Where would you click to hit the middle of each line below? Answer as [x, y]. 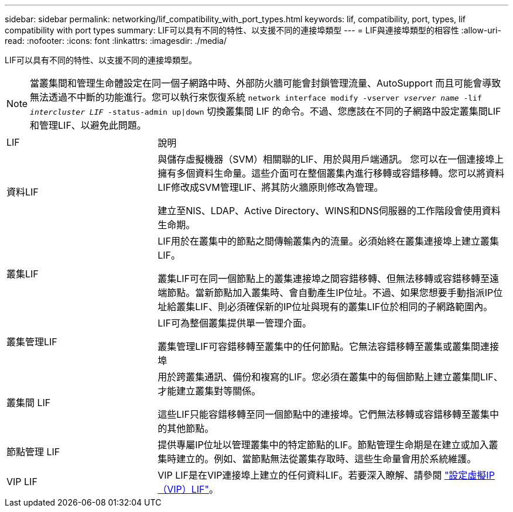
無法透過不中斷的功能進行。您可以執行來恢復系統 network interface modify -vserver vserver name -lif [256, 97]
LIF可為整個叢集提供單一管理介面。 [235, 323]
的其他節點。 [186, 428]
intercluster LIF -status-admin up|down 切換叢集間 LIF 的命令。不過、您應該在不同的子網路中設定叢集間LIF [266, 111]
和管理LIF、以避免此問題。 [88, 125]
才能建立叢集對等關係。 [209, 391]
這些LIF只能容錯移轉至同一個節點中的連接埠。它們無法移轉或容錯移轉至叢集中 [328, 414]
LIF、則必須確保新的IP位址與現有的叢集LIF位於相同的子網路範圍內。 [344, 307]
